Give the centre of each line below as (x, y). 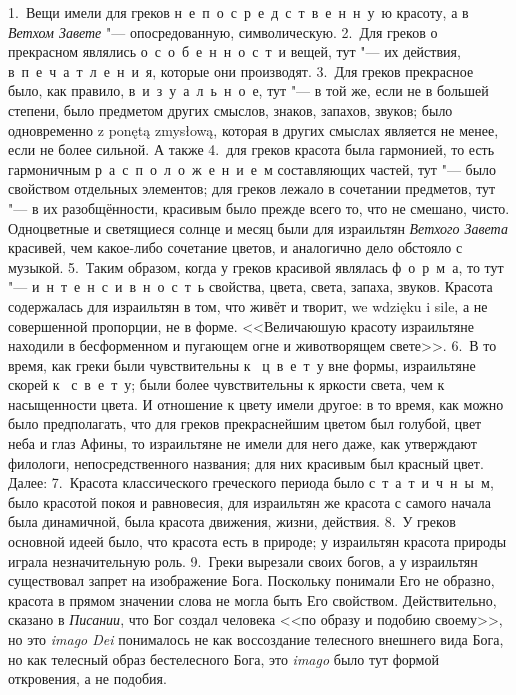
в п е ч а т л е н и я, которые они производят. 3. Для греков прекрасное (241, 70)
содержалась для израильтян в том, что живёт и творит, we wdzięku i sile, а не (248, 305)
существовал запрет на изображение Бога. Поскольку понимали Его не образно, (251, 580)
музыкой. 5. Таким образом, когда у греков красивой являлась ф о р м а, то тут (256, 266)
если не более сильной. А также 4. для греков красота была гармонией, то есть (251, 149)
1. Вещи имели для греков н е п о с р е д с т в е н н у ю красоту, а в (238, 12)
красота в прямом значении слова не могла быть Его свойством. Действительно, (252, 599)
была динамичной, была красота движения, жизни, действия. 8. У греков (232, 521)
